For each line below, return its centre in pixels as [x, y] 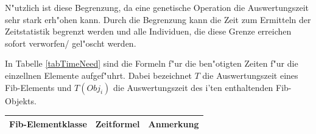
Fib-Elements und [38, 87]
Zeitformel [118, 123]
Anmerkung [174, 123]
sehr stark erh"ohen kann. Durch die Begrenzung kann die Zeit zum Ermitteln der [158, 19]
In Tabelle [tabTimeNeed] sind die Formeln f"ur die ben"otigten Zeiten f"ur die [152, 63]
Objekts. [21, 100]
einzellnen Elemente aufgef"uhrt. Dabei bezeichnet [99, 75]
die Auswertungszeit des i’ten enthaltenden [193, 87]
